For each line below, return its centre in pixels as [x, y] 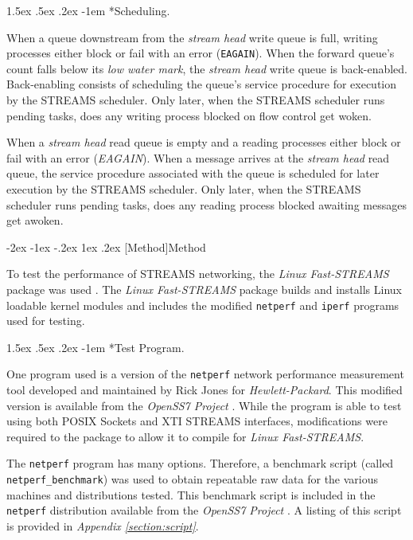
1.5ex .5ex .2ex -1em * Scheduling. [88, 10]
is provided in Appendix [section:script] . [103, 526]
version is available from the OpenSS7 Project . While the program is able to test [204, 405]
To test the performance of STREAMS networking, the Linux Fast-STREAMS [198, 274]
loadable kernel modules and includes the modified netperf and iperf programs [203, 305]
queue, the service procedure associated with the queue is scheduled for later [193, 173]
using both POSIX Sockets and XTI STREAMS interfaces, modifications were [197, 421]
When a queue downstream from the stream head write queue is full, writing [192, 37]
